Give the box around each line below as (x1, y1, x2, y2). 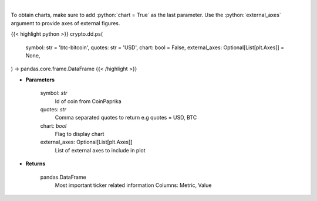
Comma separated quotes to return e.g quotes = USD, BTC (55, 114, 197, 121)
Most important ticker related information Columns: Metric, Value (55, 182, 212, 189)
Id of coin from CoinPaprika (55, 97, 122, 105)
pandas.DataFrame (40, 173, 86, 180)
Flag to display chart (55, 131, 104, 138)
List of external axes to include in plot (55, 147, 146, 154)
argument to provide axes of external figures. (11, 19, 120, 26)
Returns (25, 160, 46, 167)
